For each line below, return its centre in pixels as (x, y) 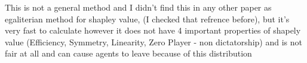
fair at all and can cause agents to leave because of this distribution (128, 53)
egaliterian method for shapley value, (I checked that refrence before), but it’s (147, 19)
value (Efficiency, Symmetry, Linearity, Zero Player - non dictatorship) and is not (153, 42)
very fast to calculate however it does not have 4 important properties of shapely (153, 30)
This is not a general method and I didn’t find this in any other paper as (138, 7)
